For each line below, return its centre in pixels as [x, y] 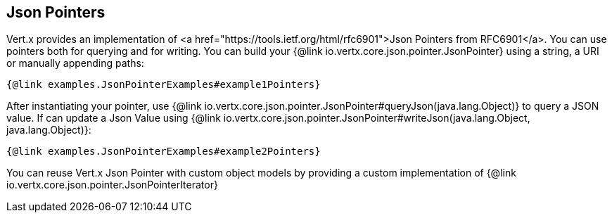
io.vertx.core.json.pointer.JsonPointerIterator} [112, 185]
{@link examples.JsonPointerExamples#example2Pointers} [164, 152]
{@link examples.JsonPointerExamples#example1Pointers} [164, 85]
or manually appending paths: [75, 63]
